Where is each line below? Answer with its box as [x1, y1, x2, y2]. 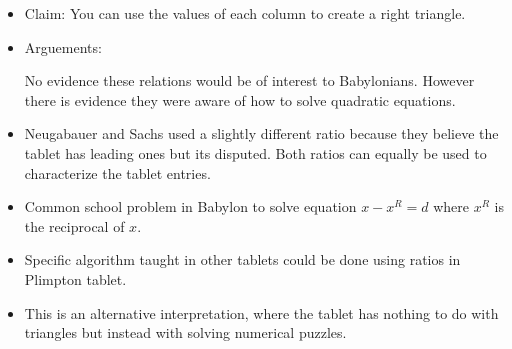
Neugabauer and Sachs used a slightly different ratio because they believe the [24, 123, 499, 144]
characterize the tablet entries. [24, 162, 211, 183]
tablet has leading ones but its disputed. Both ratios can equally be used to [24, 142, 487, 163]
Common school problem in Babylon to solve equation [24, 196, 357, 217]
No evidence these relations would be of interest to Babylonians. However [24, 70, 475, 91]
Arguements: [24, 36, 102, 57]
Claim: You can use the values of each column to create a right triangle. [24, 3, 466, 23]
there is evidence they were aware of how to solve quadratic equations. [24, 89, 456, 110]
